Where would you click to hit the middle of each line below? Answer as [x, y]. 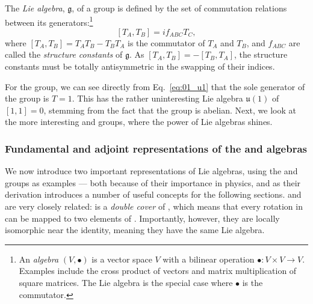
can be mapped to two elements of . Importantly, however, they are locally [142, 218]
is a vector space [122, 259]
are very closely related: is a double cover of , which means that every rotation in [154, 206]
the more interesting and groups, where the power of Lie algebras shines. [139, 122]
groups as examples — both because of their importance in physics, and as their [153, 182]
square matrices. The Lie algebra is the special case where [126, 282]
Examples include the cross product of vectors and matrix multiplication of [158, 271]
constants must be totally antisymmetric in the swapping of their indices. [140, 66]
